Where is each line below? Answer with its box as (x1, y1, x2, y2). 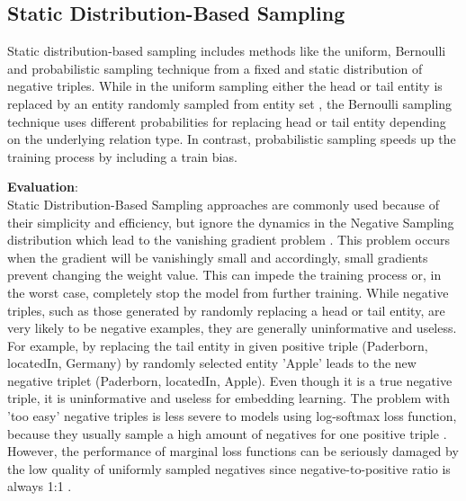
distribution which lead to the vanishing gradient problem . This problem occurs (7, 230, 451, 249)
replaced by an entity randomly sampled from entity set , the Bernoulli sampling (7, 94, 453, 112)
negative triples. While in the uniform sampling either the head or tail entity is (7, 76, 443, 95)
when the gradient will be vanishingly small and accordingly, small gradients (7, 247, 428, 266)
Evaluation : (7, 177, 78, 196)
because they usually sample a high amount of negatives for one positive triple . (7, 424, 447, 443)
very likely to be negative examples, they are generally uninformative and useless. (7, 318, 457, 337)
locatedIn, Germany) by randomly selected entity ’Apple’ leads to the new (7, 353, 417, 372)
